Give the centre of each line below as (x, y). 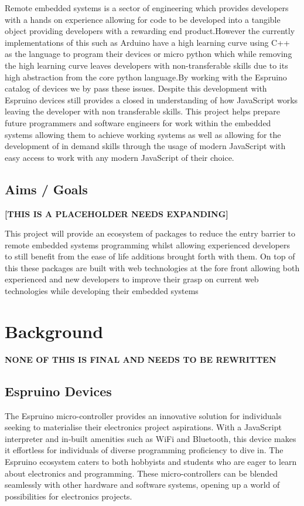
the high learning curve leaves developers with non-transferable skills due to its (146, 65)
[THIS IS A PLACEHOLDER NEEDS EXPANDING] (117, 213)
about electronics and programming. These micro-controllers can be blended (141, 473)
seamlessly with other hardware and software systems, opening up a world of (142, 485)
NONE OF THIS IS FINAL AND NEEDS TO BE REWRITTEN (141, 359)
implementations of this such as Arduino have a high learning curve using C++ (148, 42)
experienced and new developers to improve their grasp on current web (132, 279)
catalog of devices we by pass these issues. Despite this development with (136, 88)
